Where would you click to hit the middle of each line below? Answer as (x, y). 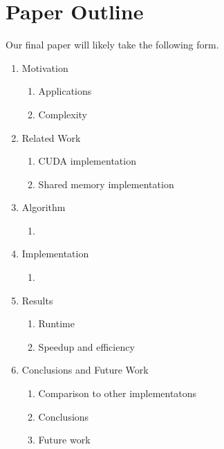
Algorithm (44, 207)
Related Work (51, 137)
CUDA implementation (87, 161)
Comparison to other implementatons (118, 393)
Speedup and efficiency (86, 346)
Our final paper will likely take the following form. (112, 45)
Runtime (56, 323)
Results (37, 300)
